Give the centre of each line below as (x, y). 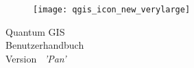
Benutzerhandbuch (45, 45)
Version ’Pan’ (36, 58)
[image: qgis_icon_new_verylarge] (112, 10)
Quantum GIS (35, 31)
